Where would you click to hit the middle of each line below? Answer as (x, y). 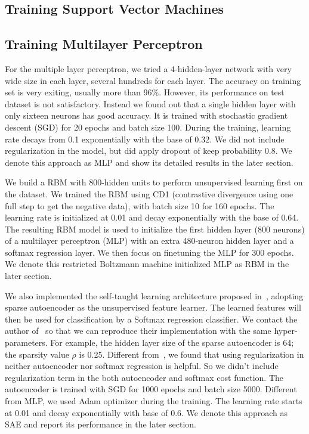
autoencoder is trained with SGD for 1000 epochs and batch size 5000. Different (151, 389)
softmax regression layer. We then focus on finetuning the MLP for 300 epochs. (149, 252)
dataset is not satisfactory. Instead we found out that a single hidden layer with (150, 103)
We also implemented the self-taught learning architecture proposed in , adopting (154, 295)
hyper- (286, 331)
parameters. (26, 342)
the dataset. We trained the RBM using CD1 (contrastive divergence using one (149, 193)
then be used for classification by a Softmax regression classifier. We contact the (151, 319)
